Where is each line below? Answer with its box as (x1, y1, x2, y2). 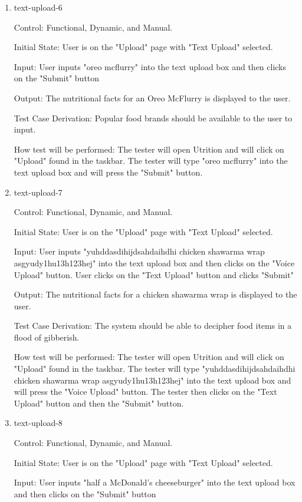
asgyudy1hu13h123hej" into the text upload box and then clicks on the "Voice (14, 256, 295, 269)
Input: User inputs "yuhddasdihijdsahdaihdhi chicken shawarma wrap (14, 245, 265, 257)
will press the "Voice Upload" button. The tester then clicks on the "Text (14, 385, 277, 398)
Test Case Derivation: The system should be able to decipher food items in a (14, 319, 292, 332)
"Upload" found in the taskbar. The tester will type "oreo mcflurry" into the (14, 154, 288, 167)
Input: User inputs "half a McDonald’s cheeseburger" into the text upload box (14, 476, 296, 488)
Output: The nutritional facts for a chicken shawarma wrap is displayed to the (14, 288, 297, 300)
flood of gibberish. (14, 331, 80, 343)
